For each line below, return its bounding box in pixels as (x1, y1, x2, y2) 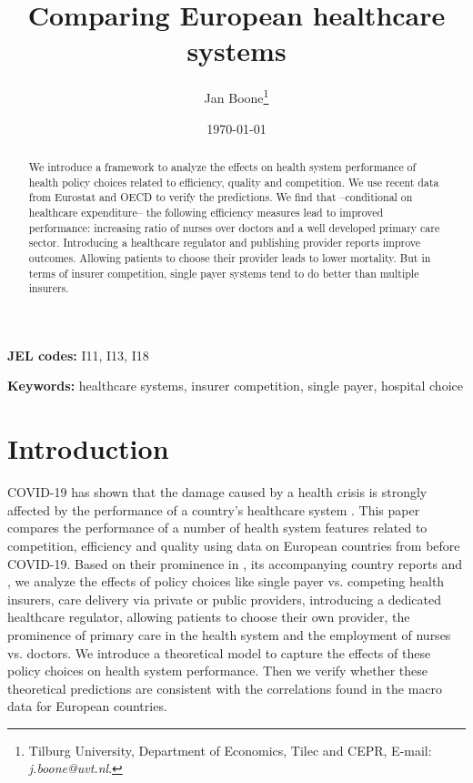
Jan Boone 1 (204, 86, 269, 107)
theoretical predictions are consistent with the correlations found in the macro (7, 678, 443, 697)
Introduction (7, 430, 169, 467)
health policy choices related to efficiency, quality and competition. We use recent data (28, 174, 439, 189)
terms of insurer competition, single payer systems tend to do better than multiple (28, 265, 419, 280)
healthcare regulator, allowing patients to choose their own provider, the (7, 607, 410, 626)
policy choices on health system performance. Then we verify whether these (7, 661, 428, 680)
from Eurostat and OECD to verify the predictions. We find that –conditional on (28, 189, 413, 205)
